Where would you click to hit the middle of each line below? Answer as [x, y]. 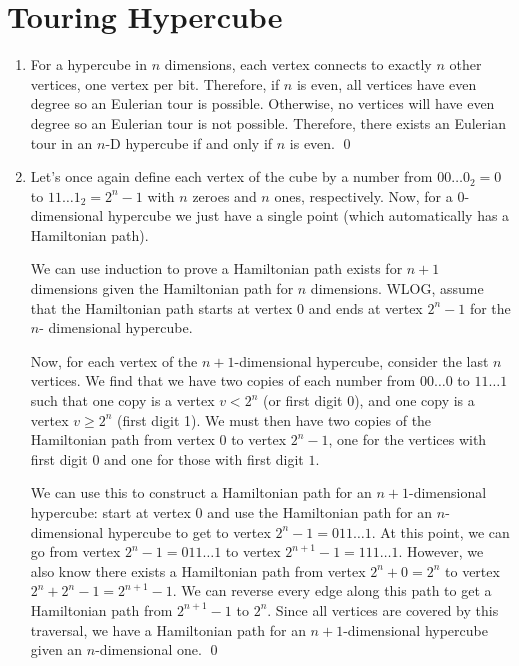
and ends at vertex [365, 307]
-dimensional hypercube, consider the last [361, 360]
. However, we [441, 551]
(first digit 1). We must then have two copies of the [274, 419]
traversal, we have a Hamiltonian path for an [168, 629]
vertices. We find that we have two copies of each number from [223, 380]
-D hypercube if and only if [189, 142]
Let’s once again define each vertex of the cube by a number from [231, 176]
